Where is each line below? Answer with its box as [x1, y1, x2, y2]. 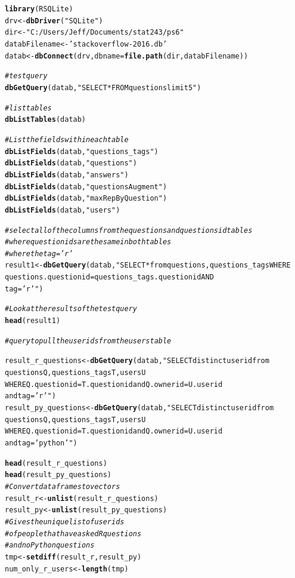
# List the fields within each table [5, 135, 129, 144]
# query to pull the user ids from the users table [5, 336, 172, 345]
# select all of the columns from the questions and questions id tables [5, 226, 253, 235]
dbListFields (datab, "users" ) [5, 205, 120, 214]
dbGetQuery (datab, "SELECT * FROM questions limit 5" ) [5, 83, 201, 92]
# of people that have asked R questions [5, 529, 142, 538]
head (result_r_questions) [5, 459, 107, 468]
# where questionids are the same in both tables [5, 238, 172, 247]
